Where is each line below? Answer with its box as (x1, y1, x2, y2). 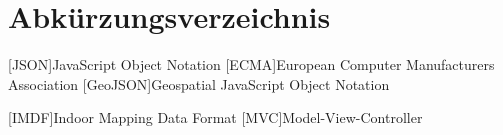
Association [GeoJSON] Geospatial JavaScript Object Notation (8, 73, 390, 94)
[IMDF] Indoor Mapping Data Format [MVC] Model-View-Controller (8, 107, 423, 128)
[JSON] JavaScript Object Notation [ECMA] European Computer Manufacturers (8, 54, 495, 75)
